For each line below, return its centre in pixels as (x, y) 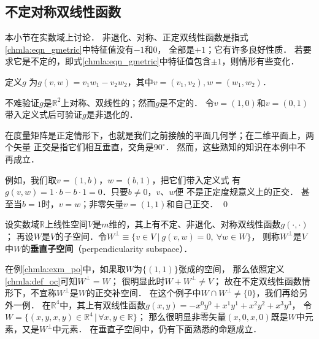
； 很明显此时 (137, 280)
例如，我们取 (31, 179)
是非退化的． (112, 114)
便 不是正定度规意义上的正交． (236, 192)
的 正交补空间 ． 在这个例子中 (144, 293)
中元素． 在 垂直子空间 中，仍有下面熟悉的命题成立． (157, 329)
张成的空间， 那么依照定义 (231, 269)
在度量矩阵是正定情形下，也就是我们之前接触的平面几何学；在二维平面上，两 (159, 135)
